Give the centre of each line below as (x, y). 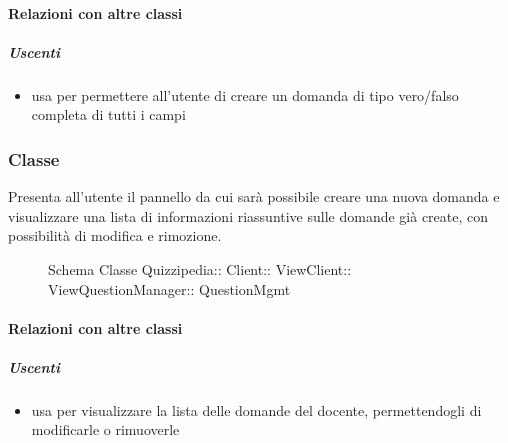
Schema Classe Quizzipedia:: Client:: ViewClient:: (200, 268)
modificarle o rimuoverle (105, 429)
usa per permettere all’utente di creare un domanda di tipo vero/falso (245, 94)
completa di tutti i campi (108, 114)
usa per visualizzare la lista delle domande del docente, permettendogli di (256, 409)
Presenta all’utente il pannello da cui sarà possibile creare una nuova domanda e (254, 196)
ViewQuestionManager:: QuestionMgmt (169, 288)
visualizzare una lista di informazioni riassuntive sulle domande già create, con (248, 215)
